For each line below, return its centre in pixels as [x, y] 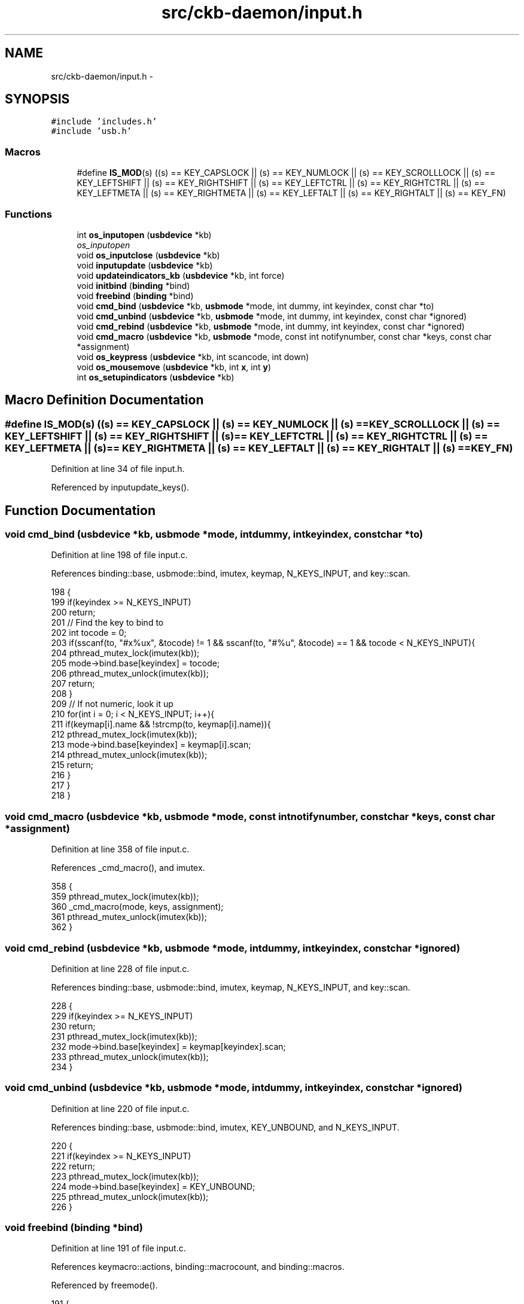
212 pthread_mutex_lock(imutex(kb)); [124, 735]
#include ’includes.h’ [104, 122]
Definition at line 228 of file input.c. [120, 968]
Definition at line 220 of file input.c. [120, 1108]
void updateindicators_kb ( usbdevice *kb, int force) [181, 275]
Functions [28, 214]
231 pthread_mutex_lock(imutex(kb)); [124, 1036]
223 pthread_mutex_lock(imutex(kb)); [125, 1176]
